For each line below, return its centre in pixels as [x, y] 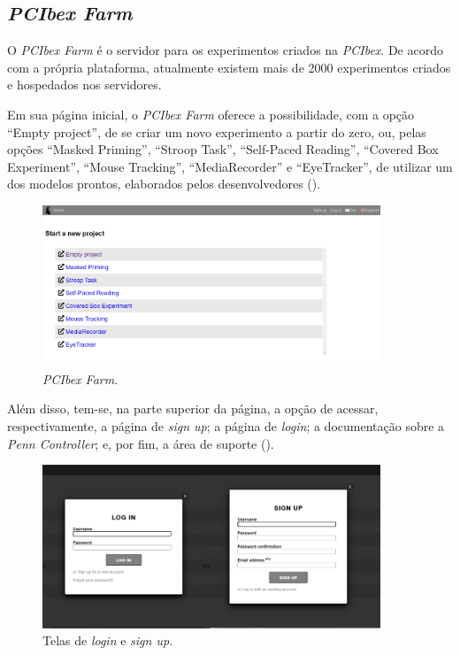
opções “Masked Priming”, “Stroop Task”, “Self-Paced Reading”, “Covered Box [223, 149]
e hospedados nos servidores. [84, 85]
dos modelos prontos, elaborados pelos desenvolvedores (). [164, 184]
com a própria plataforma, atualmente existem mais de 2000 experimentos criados [229, 67]
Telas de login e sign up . [108, 640]
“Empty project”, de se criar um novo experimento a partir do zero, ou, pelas [217, 131]
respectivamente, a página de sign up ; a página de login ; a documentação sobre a [226, 425]
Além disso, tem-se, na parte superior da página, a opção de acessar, [193, 408]
